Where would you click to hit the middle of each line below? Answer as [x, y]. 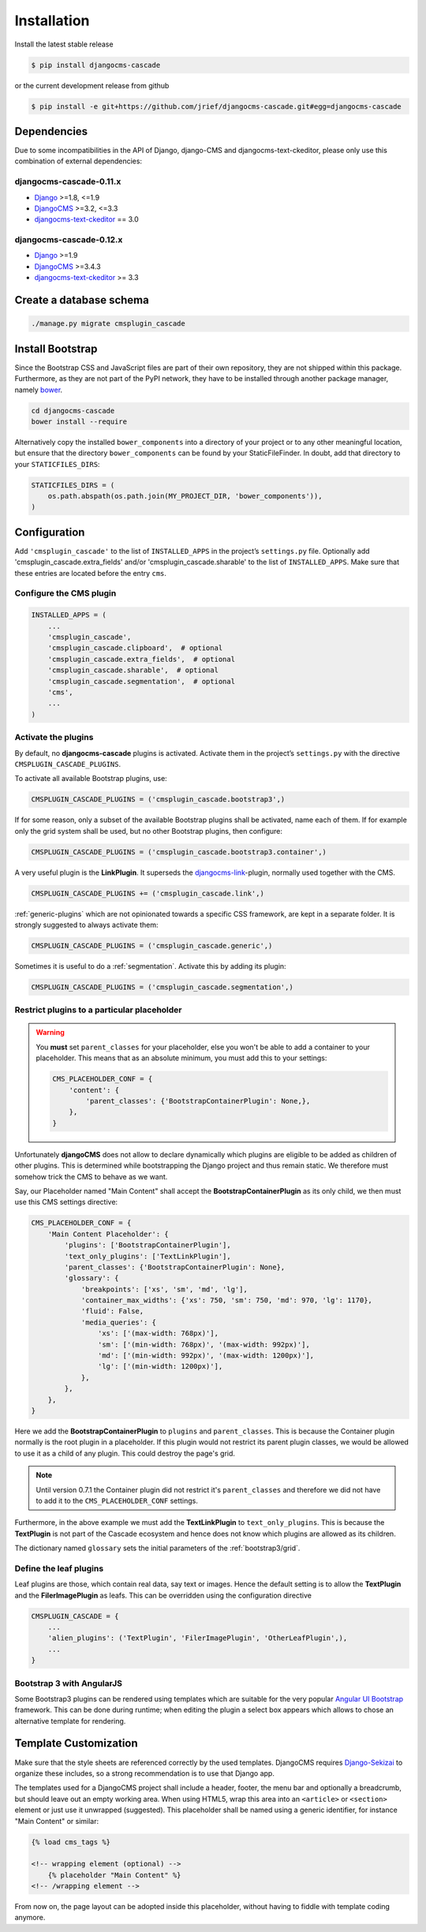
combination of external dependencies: [78, 161]
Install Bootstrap [56, 348]
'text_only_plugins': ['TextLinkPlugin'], [148, 1256]
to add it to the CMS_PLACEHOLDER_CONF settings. [117, 1500]
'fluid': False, [112, 1311]
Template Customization [76, 1743]
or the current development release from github [92, 85]
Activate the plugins [54, 738]
